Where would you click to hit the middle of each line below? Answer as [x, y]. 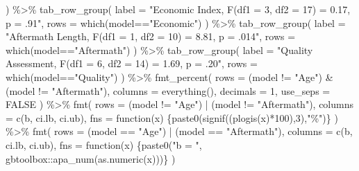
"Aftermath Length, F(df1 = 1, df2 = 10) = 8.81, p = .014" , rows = [151, 36]
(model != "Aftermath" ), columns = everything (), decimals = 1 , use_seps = [168, 90]
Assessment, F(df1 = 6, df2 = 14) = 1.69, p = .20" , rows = [132, 63]
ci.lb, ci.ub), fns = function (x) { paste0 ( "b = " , [104, 144]
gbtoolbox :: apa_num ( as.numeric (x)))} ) [91, 158]
